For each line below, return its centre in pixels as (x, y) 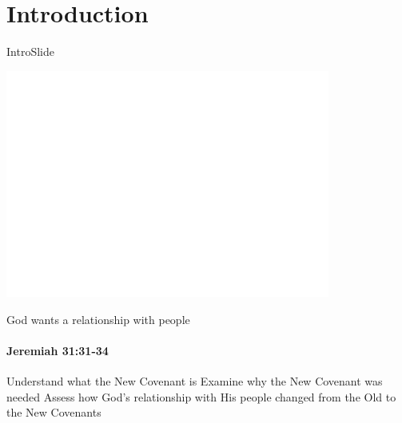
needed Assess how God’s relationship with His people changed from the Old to (201, 396)
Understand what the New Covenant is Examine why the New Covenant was (195, 381)
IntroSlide (30, 51)
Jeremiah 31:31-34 (58, 351)
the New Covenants (54, 412)
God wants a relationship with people (98, 319)
